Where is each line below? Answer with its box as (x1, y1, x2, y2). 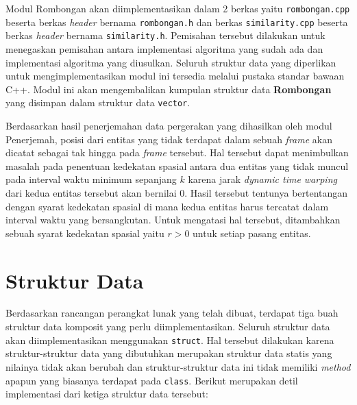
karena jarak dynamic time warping (188, 172, 337, 186)
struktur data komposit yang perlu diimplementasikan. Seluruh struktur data (5, 319, 330, 334)
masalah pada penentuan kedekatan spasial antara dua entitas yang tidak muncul (5, 158, 349, 173)
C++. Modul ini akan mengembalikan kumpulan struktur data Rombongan (5, 82, 332, 96)
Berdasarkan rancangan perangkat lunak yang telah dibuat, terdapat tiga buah (5, 306, 338, 320)
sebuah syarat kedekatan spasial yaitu (5, 225, 164, 240)
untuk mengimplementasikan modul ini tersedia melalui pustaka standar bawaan (5, 69, 345, 83)
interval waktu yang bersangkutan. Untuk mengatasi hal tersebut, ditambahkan (5, 212, 341, 227)
